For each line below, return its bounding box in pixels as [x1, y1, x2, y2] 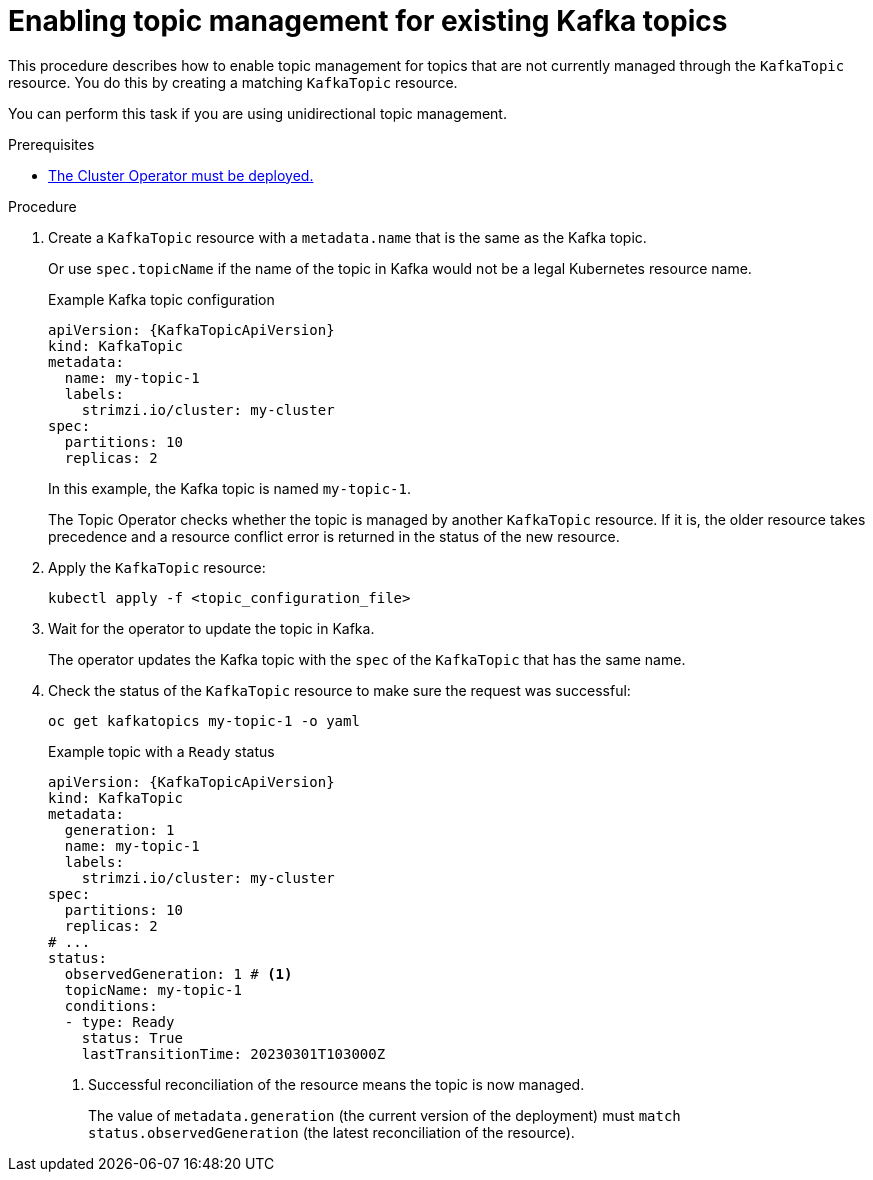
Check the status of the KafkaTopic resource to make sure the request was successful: [48, 681, 631, 699]
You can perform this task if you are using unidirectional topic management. [8, 104, 507, 122]
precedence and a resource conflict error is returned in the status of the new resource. [48, 527, 620, 545]
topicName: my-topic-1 [64, 981, 242, 998]
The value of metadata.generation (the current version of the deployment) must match [88, 1106, 681, 1124]
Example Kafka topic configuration [48, 290, 275, 308]
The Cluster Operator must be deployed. [48, 166, 314, 184]
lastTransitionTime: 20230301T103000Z [81, 1045, 386, 1062]
